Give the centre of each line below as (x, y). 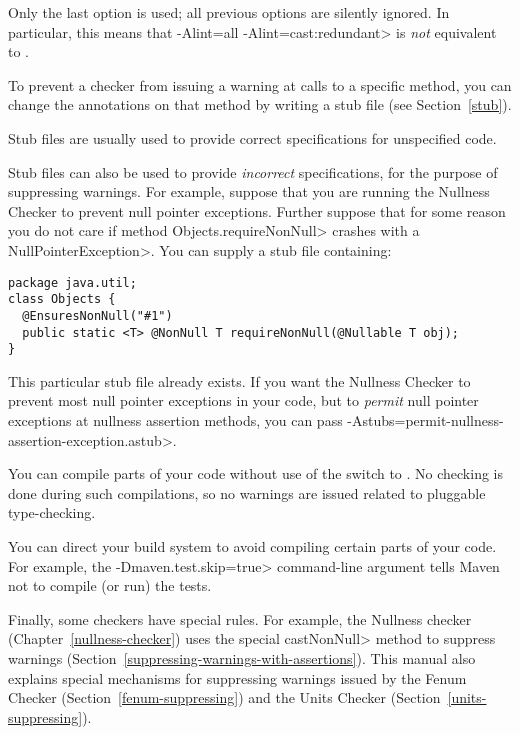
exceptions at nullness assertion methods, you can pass (175, 420)
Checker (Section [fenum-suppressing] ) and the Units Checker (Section (224, 697)
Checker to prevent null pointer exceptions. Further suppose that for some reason (257, 210)
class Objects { (62, 299)
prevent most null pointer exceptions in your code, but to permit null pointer (243, 400)
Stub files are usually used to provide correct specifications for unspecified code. (252, 137)
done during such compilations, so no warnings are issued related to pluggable (247, 492)
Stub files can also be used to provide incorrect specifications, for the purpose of (253, 171)
